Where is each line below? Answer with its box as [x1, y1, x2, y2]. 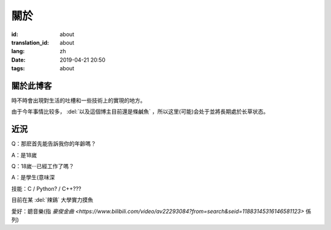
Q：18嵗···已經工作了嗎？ [11, 163, 75, 170]
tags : [11, 65, 25, 72]
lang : [11, 48, 25, 55]
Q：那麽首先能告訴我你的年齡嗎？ [11, 140, 96, 147]
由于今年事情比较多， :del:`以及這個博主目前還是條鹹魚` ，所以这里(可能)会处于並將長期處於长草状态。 [11, 108, 269, 116]
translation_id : [11, 39, 49, 46]
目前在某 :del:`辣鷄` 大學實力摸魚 [11, 196, 94, 204]
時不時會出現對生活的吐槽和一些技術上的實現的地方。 [11, 97, 146, 104]
